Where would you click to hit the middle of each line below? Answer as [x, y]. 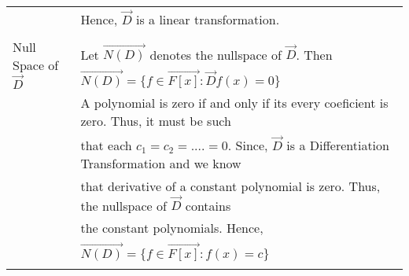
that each [106, 145]
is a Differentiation [338, 145]
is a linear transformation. [208, 19]
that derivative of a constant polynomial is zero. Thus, [230, 186]
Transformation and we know [161, 163]
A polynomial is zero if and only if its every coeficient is [234, 103]
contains [208, 205]
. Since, [248, 145]
